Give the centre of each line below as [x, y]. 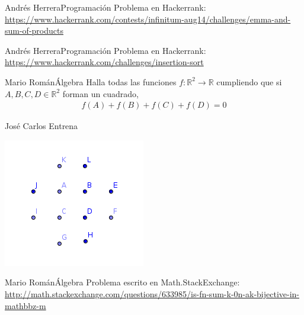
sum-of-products [34, 30]
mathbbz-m [25, 305]
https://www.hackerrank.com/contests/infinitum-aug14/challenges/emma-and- [148, 19]
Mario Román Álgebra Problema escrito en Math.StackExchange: [122, 282]
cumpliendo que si [249, 81]
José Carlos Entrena [41, 126]
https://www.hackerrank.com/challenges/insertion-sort [104, 62]
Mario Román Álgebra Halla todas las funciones [91, 81]
